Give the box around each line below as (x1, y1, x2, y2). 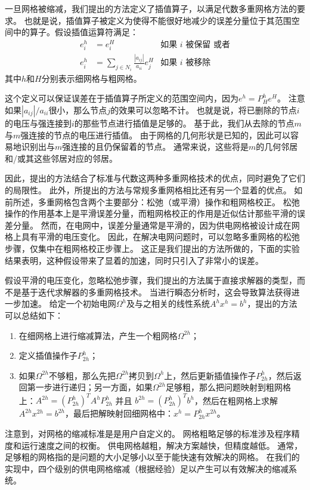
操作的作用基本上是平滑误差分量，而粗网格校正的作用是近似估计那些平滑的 (5, 207, 297, 220)
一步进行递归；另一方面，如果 (35, 381, 153, 393)
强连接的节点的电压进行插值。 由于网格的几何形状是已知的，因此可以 (20, 128, 290, 141)
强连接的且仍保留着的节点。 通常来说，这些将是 (62, 140, 249, 153)
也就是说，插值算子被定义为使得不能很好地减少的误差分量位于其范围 (24, 14, 292, 26)
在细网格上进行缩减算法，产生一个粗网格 (18, 329, 178, 341)
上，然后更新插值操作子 (164, 369, 256, 381)
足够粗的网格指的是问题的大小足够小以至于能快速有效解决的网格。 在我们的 (5, 451, 300, 463)
